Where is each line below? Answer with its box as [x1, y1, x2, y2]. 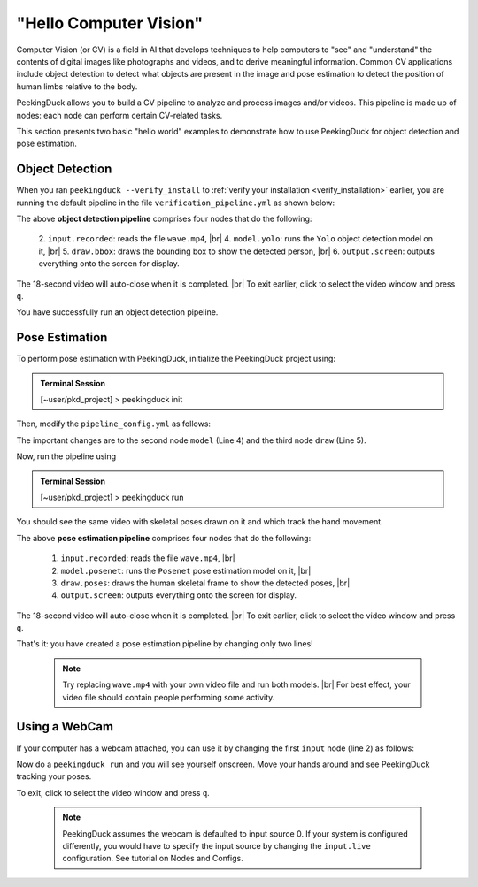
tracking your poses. [16, 771, 92, 782]
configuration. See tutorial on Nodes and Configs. [62, 853, 243, 864]
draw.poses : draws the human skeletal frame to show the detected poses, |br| [60, 577, 351, 588]
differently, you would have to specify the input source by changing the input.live [62, 840, 371, 851]
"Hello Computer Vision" [16, 13, 204, 33]
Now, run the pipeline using [16, 451, 117, 462]
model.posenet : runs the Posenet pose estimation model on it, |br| [60, 565, 312, 576]
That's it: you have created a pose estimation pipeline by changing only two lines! [16, 638, 313, 649]
